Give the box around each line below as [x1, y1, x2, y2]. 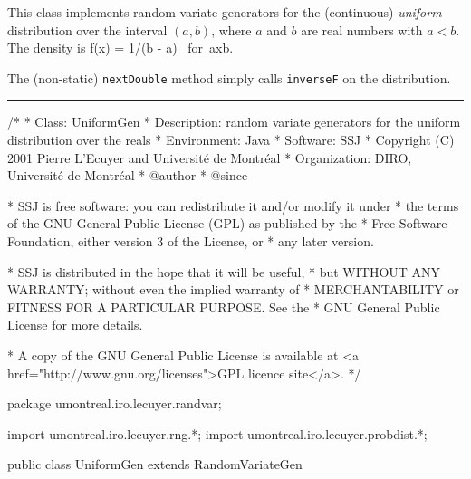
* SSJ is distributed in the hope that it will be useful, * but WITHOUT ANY [7, 262, 441, 281]
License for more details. [7, 315, 143, 334]
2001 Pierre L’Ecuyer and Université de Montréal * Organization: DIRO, [7, 148, 412, 167]
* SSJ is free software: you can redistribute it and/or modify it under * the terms [7, 196, 459, 215]
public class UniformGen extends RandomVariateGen [7, 455, 303, 474]
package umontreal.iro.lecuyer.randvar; [7, 394, 222, 413]
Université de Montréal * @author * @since [7, 166, 248, 185]
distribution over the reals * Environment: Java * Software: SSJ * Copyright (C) [7, 130, 455, 149]
